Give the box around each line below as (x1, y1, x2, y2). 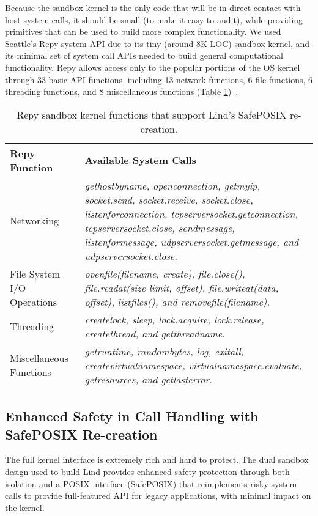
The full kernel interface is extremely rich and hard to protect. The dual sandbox (5, 453, 309, 466)
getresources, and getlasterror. (84, 372, 213, 386)
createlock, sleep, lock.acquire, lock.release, (84, 312, 264, 326)
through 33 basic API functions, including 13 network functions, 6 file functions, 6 (5, 73, 313, 86)
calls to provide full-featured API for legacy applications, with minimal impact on (5, 489, 311, 502)
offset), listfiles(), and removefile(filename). (84, 294, 270, 309)
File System (10, 266, 61, 281)
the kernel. (5, 501, 45, 514)
